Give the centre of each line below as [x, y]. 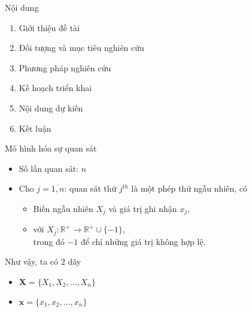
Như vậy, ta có [32, 261]
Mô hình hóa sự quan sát [51, 148]
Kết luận [35, 128]
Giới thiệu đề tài [49, 27]
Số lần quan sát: [49, 168]
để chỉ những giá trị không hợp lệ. [143, 241]
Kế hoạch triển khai [55, 88]
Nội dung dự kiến [51, 107]
